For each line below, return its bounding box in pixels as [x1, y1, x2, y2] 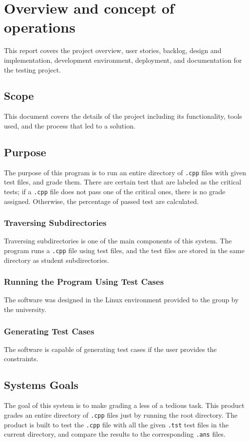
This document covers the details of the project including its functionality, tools [4, 111, 242, 121]
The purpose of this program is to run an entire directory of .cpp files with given [4, 167, 247, 177]
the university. [4, 304, 46, 314]
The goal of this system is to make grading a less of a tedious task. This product [4, 400, 245, 410]
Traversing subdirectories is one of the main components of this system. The [4, 236, 232, 246]
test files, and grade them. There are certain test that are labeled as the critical [4, 177, 241, 187]
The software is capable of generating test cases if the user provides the [4, 344, 217, 354]
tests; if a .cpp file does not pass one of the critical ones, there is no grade [4, 186, 226, 196]
